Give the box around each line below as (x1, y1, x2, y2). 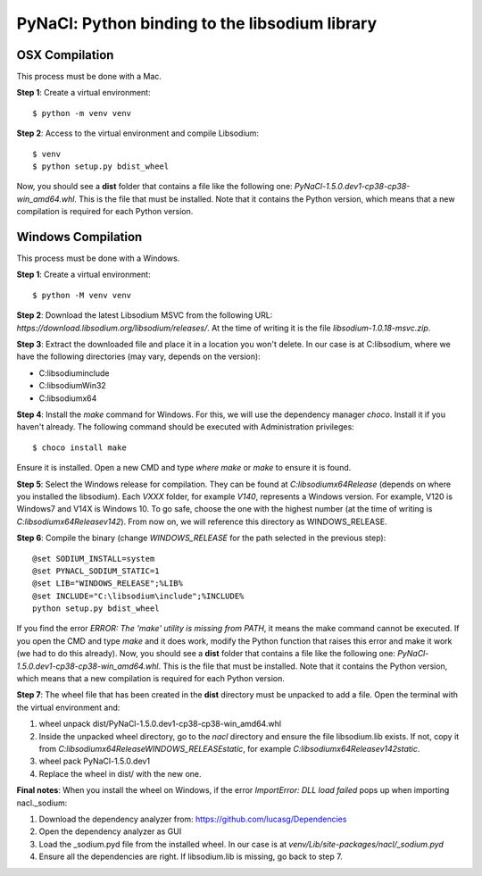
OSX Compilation (16, 47, 114, 63)
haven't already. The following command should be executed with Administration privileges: (16, 421, 354, 432)
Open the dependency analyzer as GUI (38, 826, 182, 837)
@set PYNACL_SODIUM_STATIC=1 (32, 565, 160, 576)
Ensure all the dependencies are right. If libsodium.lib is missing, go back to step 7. (38, 851, 343, 862)
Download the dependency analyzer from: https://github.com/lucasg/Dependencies (38, 813, 347, 824)
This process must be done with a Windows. (16, 253, 180, 263)
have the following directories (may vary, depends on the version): (16, 351, 261, 362)
